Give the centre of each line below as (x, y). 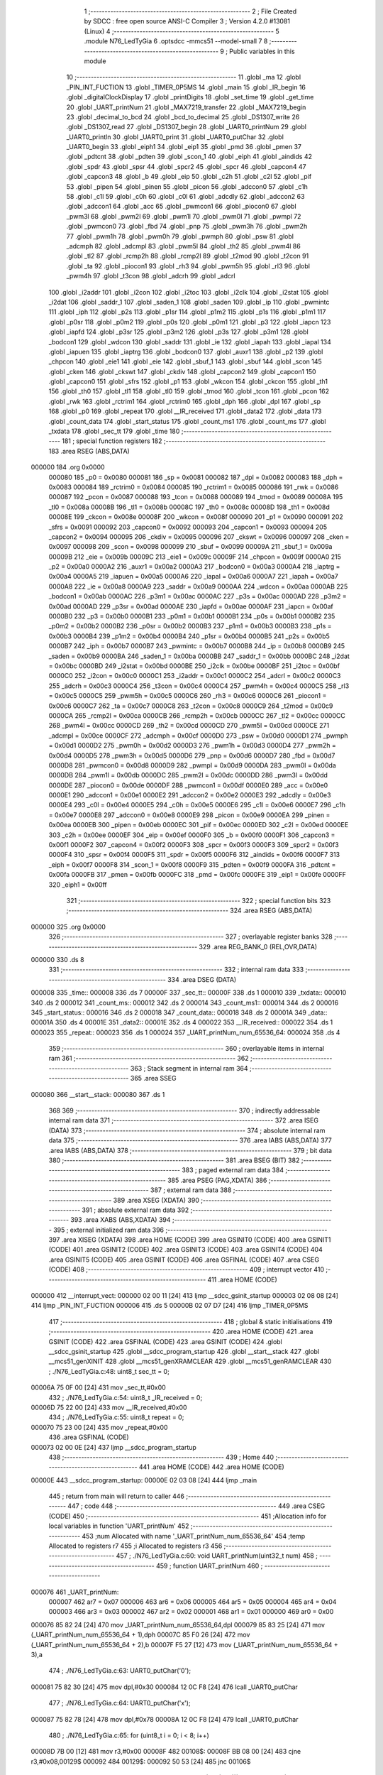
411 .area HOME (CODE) (243, 1279)
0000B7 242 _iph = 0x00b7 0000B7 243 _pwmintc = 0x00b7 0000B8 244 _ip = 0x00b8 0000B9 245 (197, 646)
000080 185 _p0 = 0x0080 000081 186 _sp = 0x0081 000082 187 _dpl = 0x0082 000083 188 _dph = (196, 477)
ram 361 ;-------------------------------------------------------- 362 (149, 1059)
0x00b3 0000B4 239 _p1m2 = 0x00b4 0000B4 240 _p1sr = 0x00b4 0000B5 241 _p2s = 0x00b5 (189, 636)
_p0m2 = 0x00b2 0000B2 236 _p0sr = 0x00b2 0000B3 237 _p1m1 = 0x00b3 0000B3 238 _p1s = (190, 626)
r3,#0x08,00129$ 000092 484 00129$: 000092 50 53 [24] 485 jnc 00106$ (141, 1762)
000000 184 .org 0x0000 (68, 467)
